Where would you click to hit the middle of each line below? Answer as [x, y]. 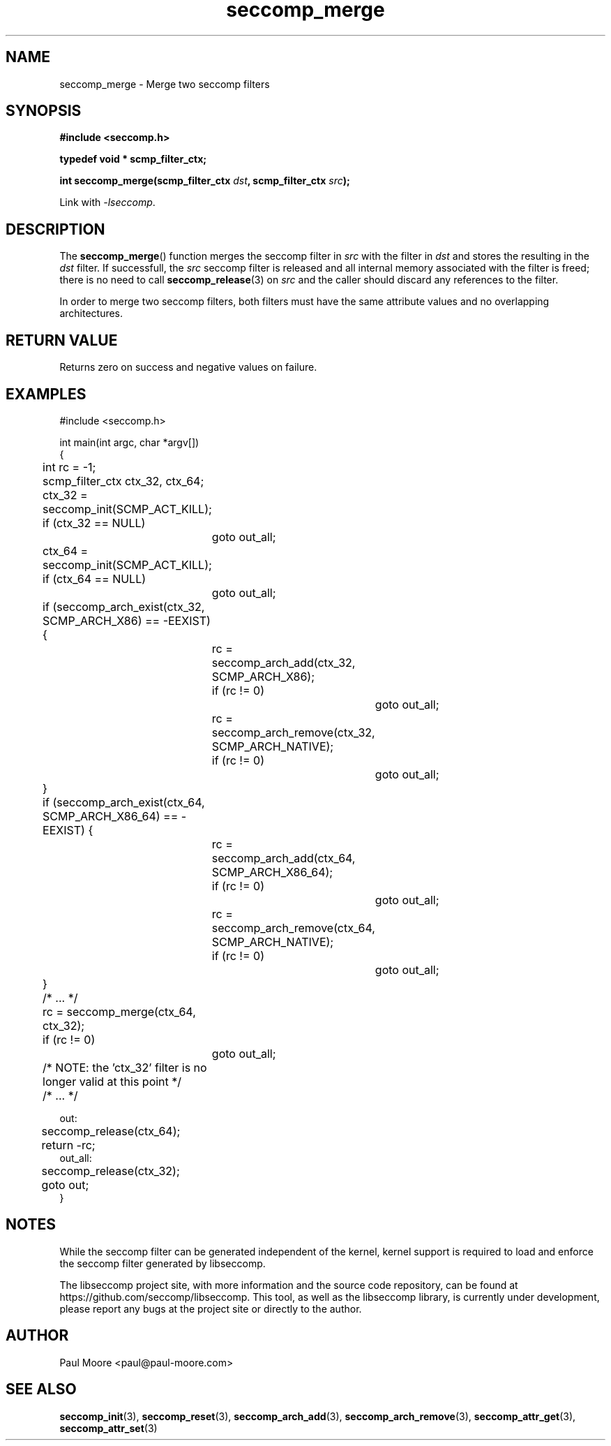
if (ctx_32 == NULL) [94, 523]
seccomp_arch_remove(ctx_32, [293, 732]
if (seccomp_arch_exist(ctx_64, [124, 802]
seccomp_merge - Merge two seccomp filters [165, 84]
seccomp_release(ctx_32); [111, 1171]
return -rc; [68, 1145]
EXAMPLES [46, 394]
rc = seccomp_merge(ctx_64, [119, 1011]
